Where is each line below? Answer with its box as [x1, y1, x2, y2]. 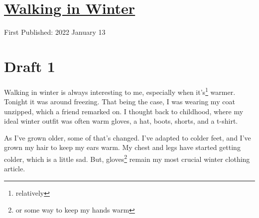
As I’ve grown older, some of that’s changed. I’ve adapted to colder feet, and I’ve [4, 132, 251, 143]
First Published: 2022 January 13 [4, 27, 106, 37]
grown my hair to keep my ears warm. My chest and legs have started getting [4, 142, 241, 152]
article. [4, 163, 25, 174]
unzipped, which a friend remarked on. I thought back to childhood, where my [4, 106, 244, 116]
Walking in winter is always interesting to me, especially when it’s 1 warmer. [4, 85, 236, 97]
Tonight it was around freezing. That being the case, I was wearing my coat [4, 96, 235, 107]
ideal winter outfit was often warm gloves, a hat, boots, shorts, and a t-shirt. [4, 116, 238, 126]
